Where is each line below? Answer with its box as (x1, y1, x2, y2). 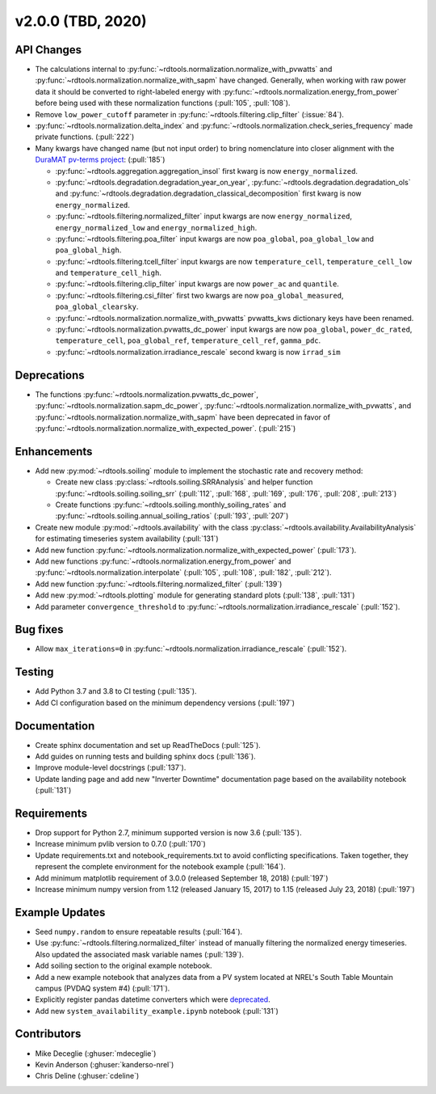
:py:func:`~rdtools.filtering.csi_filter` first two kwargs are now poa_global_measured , (55, 290, 344, 300)
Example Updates (15, 906, 106, 919)
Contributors (15, 1027, 82, 1041)
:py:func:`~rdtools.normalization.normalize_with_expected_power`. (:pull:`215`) (35, 423, 296, 433)
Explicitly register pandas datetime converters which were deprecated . (35, 995, 270, 1004)
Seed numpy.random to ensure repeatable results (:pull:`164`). (35, 927, 243, 936)
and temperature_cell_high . (55, 268, 161, 278)
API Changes (15, 43, 82, 57)
